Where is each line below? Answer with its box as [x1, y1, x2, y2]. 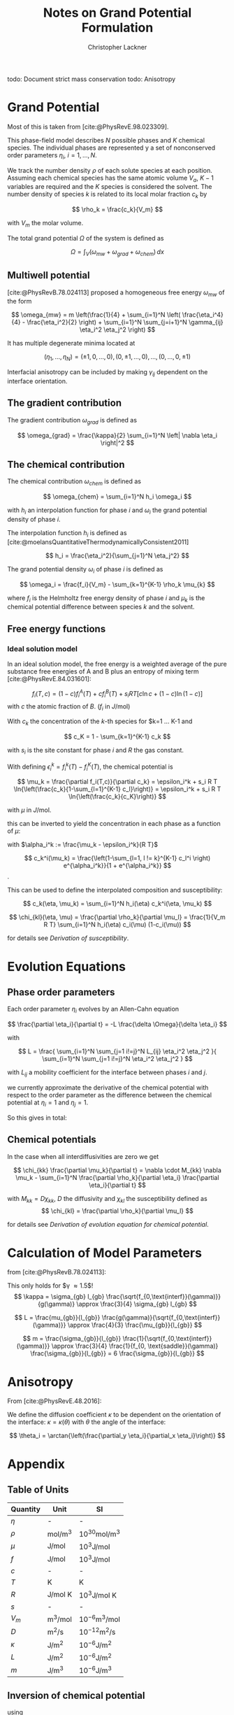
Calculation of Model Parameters [7, 1245, 203, 1260]
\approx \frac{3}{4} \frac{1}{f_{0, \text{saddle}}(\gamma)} [51, 1342, 219, 1351]
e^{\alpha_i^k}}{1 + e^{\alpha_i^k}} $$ [63, 862, 172, 870]
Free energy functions [7, 622, 106, 634]
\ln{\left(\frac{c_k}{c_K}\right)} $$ [68, 792, 166, 801]
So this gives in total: [7, 1113, 68, 1122]
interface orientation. [7, 377, 68, 385]
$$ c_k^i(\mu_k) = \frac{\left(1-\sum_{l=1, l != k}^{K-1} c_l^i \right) [24, 854, 211, 862]
